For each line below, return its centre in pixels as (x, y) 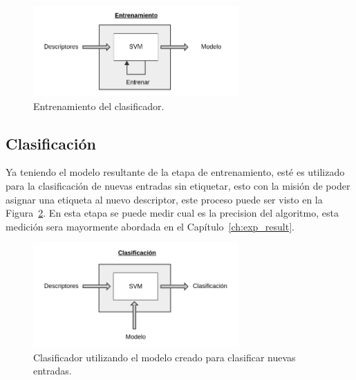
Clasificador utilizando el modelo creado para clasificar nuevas (165, 357)
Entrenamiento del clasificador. (99, 106)
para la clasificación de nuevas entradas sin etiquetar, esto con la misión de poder (178, 185)
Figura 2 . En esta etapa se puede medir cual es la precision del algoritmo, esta (172, 213)
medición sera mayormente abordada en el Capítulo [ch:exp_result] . (150, 226)
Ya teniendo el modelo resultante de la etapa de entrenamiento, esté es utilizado (175, 172)
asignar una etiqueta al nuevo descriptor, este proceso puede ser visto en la (164, 199)
